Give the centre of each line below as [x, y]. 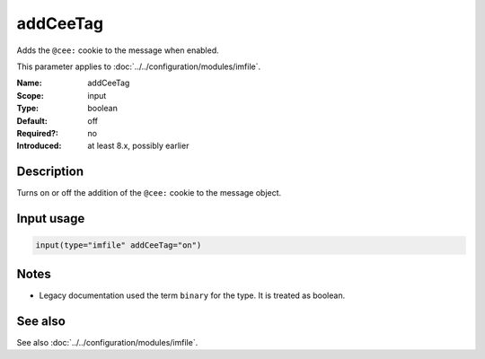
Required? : [37, 133]
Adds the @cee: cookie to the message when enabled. [118, 50]
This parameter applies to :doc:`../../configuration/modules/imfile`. [138, 66]
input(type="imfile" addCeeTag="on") [119, 245]
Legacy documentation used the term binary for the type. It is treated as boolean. [192, 295]
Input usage [51, 219]
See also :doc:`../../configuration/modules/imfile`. [107, 342]
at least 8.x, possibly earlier [138, 146]
